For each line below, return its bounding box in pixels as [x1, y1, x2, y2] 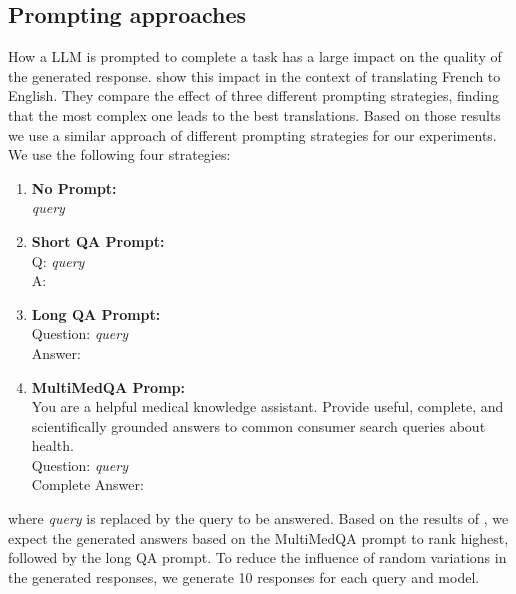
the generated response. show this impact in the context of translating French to [8, 65, 501, 86]
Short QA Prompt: [31, 230, 165, 251]
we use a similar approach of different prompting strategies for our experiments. [8, 124, 497, 145]
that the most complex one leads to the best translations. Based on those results [8, 104, 501, 125]
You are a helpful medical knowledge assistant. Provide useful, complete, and [31, 396, 504, 417]
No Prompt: [31, 177, 117, 198]
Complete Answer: [31, 474, 144, 495]
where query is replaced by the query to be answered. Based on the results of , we [8, 508, 509, 529]
